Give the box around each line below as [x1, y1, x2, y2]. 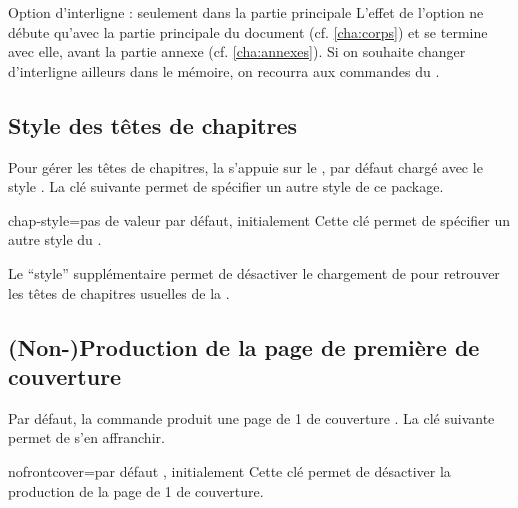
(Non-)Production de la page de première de [8, 331, 480, 362]
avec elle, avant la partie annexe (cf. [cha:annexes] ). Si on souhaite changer [8, 41, 466, 62]
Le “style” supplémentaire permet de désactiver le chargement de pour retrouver [8, 262, 500, 283]
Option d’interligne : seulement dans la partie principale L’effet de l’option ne [8, 2, 484, 22]
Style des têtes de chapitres [8, 109, 298, 140]
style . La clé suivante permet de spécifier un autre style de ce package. [8, 176, 444, 197]
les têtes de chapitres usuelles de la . [8, 282, 230, 303]
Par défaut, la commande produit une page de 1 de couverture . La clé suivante [8, 407, 495, 428]
